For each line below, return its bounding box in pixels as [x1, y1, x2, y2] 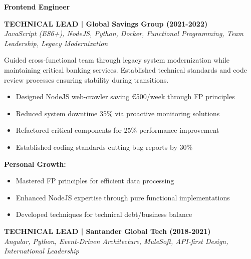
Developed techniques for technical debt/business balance [16, 209, 192, 219]
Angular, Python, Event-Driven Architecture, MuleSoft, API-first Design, [4, 235, 228, 246]
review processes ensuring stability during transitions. [4, 74, 169, 85]
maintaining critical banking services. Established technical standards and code [4, 64, 247, 75]
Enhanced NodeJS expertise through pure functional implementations [16, 192, 230, 202]
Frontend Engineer [4, 2, 70, 12]
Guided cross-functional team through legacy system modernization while [4, 55, 230, 65]
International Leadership [4, 245, 79, 256]
